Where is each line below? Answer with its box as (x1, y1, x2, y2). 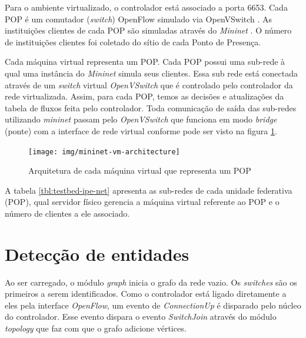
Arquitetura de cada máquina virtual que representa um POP (28, 164, 251, 177)
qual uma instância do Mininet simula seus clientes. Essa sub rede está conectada (5, 67, 298, 79)
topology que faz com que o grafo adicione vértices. (5, 322, 187, 334)
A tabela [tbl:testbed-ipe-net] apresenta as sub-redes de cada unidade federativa (5, 184, 292, 196)
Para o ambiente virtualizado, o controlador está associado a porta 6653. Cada (5, 1, 288, 13)
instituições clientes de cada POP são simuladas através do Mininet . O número (5, 24, 292, 37)
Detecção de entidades (5, 241, 189, 266)
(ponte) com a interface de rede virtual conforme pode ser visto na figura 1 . (5, 124, 277, 137)
